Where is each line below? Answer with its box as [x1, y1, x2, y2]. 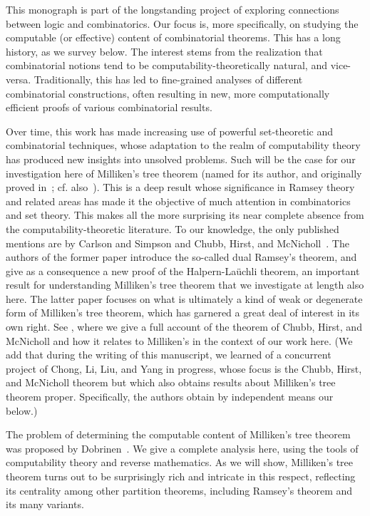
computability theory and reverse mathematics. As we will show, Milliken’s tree [6, 455, 354, 470]
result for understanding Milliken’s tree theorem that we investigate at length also [6, 277, 364, 292]
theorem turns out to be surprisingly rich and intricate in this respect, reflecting [6, 469, 356, 483]
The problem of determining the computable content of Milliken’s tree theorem [6, 427, 351, 442]
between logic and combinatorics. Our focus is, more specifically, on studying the [6, 16, 359, 31]
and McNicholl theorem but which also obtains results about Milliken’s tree [6, 375, 336, 390]
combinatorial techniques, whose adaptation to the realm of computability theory [6, 138, 361, 153]
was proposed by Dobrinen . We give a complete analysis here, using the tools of [6, 440, 359, 455]
